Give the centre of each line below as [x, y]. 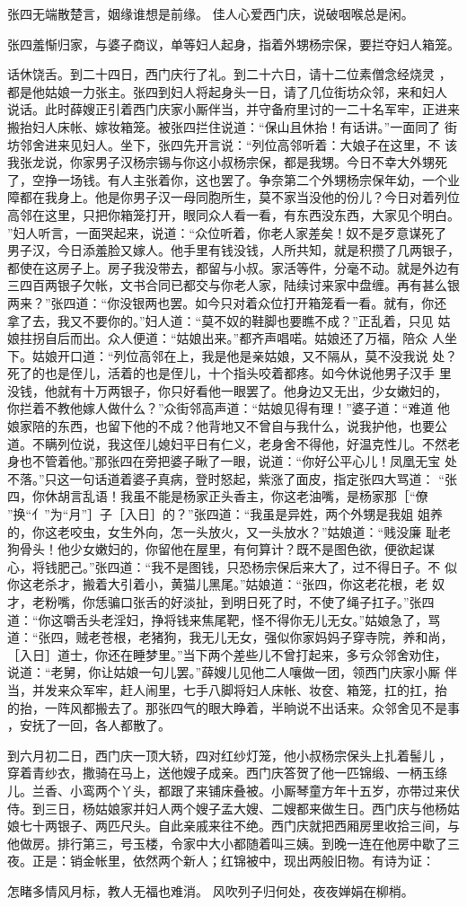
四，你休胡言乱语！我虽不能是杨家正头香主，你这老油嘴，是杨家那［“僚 [218, 496]
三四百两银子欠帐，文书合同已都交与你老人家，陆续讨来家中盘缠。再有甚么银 [233, 285]
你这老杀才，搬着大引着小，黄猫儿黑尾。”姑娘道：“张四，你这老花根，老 [218, 584]
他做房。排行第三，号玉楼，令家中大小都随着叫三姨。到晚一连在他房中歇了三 [233, 843]
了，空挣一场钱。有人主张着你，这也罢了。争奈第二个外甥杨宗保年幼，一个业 [233, 179]
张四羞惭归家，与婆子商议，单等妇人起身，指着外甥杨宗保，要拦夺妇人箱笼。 [233, 44]
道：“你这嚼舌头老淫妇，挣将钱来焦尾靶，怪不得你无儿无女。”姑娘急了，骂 [224, 619]
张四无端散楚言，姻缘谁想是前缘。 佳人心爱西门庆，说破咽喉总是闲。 [211, 13]
